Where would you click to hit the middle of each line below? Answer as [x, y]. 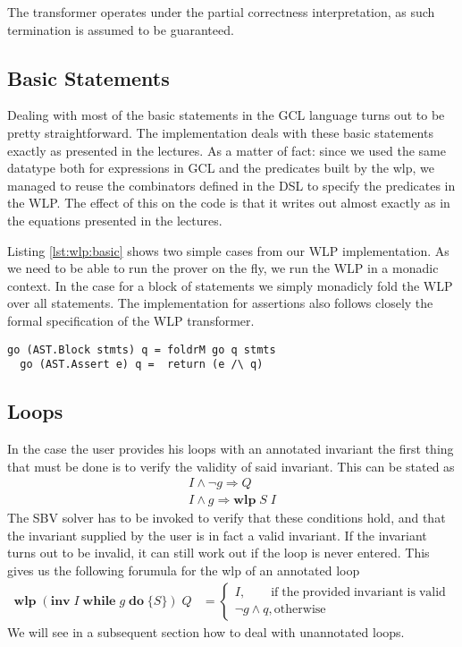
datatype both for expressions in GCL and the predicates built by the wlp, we [221, 168]
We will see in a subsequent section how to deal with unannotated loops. [206, 631]
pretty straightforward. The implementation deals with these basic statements [220, 132]
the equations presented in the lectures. [115, 220]
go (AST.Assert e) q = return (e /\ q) [142, 365]
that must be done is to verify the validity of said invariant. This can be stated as [231, 466]
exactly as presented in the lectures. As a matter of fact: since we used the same [227, 150]
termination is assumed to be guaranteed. [121, 29]
